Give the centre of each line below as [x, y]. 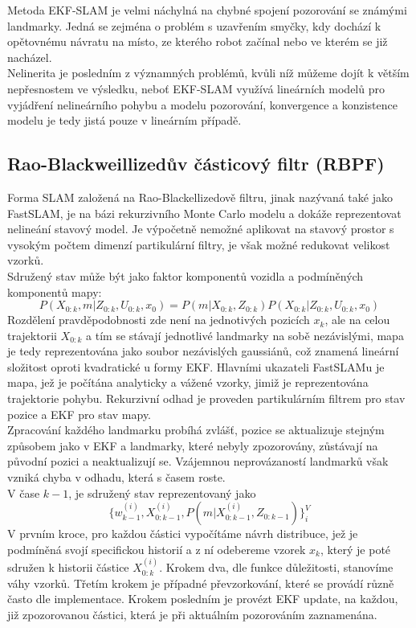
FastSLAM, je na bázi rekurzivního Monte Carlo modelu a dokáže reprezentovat [204, 213]
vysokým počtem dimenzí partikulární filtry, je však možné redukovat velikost [199, 244]
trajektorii [32, 335]
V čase [24, 493]
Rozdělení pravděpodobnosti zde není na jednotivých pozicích [159, 320]
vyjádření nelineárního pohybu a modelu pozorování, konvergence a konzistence [202, 104]
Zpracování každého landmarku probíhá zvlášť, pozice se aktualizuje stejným [196, 430]
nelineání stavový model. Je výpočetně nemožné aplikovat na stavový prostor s [201, 229]
